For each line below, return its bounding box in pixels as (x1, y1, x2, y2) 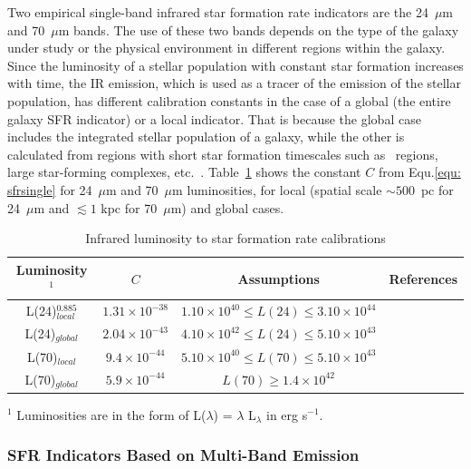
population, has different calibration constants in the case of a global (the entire (7, 91, 451, 110)
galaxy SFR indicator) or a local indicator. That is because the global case (7, 109, 421, 128)
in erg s (266, 405, 308, 424)
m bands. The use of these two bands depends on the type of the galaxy (58, 20, 459, 39)
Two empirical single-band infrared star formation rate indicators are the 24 (7, 3, 428, 21)
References (389, 269, 457, 288)
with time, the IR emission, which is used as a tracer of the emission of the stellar (7, 73, 461, 93)
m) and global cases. (170, 198, 284, 217)
